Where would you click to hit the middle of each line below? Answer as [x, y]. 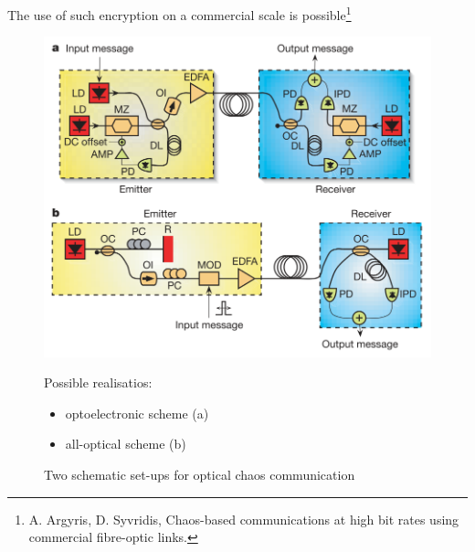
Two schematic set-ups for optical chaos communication [200, 474]
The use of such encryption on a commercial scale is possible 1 [179, 13]
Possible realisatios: [98, 382]
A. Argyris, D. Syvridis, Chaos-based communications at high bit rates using [244, 519]
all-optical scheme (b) [126, 444]
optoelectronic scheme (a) [137, 413]
